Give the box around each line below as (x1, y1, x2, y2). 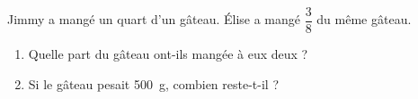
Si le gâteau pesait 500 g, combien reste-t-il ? (28, 74, 280, 93)
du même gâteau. (316, 10, 412, 29)
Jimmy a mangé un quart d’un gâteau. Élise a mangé (7, 10, 301, 29)
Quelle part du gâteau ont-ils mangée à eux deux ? (28, 45, 308, 63)
